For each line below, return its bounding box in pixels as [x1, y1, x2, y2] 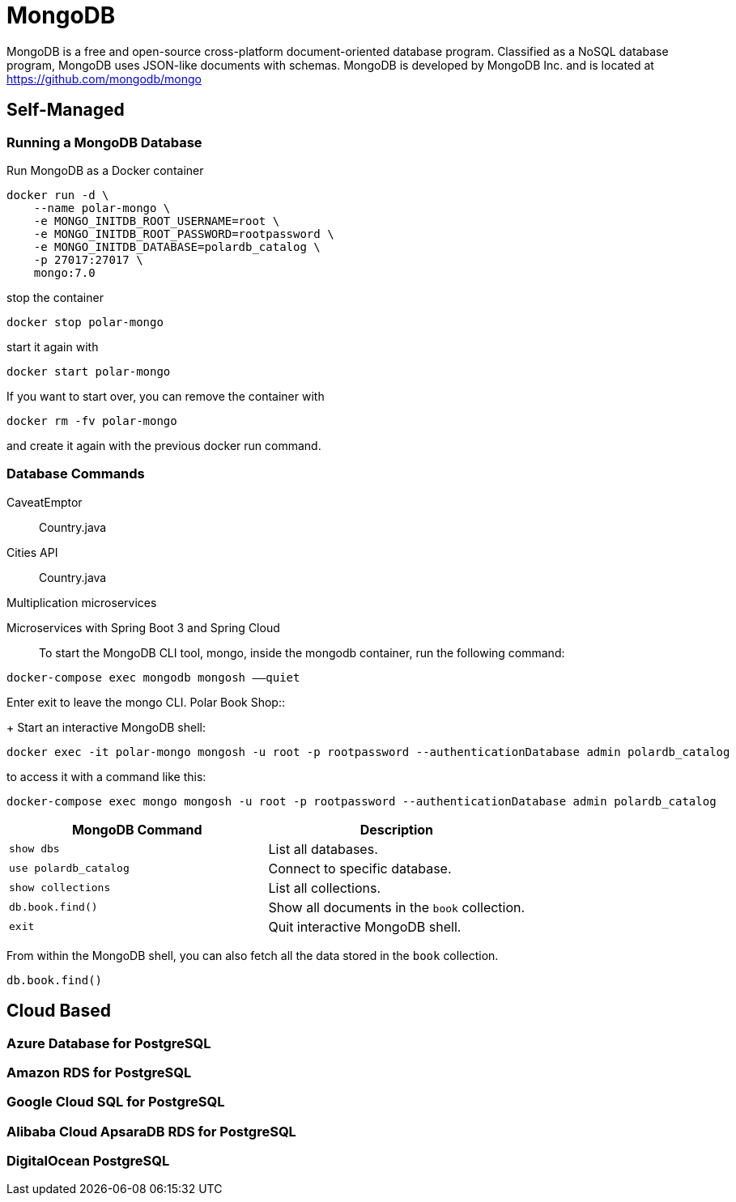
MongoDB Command [71, 821, 202, 838]
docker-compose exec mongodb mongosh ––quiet [6, 670, 300, 684]
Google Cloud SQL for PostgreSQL [6, 1094, 225, 1111]
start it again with [6, 339, 99, 354]
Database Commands [6, 465, 145, 482]
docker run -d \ [6, 188, 109, 202]
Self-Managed [6, 100, 125, 121]
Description [359, 821, 434, 838]
